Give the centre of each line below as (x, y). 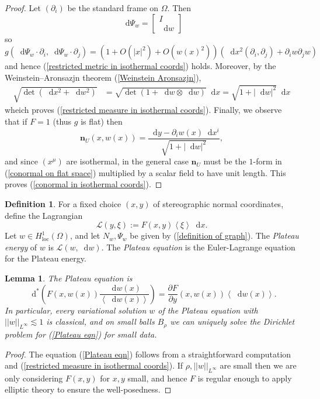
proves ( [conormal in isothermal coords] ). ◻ (84, 184)
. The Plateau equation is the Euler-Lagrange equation (198, 247)
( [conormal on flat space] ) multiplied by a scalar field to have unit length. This (145, 172)
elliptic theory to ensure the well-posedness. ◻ (88, 389)
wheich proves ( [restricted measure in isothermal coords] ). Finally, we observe (143, 110)
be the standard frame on (113, 8)
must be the (225, 161)
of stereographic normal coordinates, (218, 203)
